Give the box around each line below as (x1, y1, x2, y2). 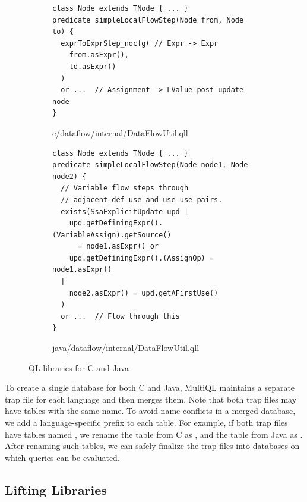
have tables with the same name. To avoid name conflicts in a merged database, (5, 404, 296, 417)
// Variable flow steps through (61, 184, 189, 193)
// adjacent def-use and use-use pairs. (61, 195, 223, 204)
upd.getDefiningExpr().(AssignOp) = (69, 253, 214, 262)
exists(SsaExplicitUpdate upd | (61, 207, 189, 216)
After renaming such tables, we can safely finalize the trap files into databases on (5, 440, 300, 452)
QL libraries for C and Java (29, 361, 129, 374)
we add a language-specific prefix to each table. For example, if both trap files (5, 416, 288, 428)
